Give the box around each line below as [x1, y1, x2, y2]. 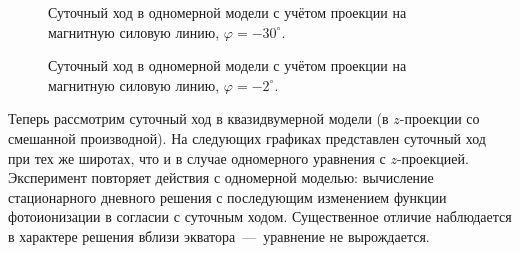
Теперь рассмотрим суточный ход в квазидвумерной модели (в [8, 108, 389, 129]
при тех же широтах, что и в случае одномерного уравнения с [8, 147, 386, 168]
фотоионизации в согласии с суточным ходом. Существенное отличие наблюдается [8, 206, 512, 227]
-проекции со [399, 108, 480, 129]
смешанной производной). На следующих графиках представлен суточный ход [8, 127, 486, 148]
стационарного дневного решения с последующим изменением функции [8, 186, 447, 207]
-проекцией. [396, 147, 469, 168]
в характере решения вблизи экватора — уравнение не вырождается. [8, 225, 430, 246]
